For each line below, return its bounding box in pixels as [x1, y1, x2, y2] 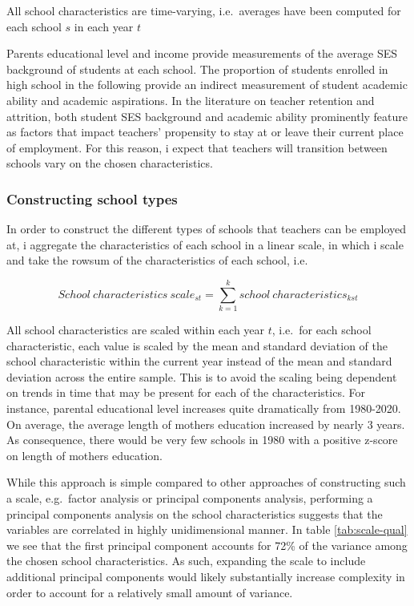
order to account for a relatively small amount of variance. [6, 584, 293, 600]
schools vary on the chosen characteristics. [6, 155, 213, 172]
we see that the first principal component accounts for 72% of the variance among [6, 536, 408, 553]
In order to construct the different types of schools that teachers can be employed [6, 220, 407, 237]
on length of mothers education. [6, 446, 163, 463]
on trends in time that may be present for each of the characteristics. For [6, 384, 365, 401]
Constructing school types [6, 188, 178, 208]
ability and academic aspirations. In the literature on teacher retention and [6, 91, 375, 108]
